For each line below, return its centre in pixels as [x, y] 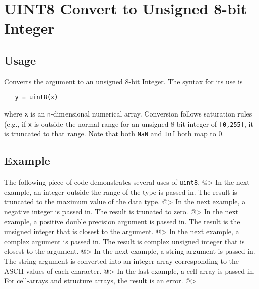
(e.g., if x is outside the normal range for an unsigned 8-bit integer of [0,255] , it [129, 123]
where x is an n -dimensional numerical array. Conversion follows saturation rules [128, 114]
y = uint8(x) [37, 98]
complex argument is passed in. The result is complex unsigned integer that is [124, 241]
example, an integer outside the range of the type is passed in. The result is [121, 191]
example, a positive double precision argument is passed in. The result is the [122, 221]
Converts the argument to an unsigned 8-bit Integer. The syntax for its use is [123, 81]
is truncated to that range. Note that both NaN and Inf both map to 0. [114, 133]
